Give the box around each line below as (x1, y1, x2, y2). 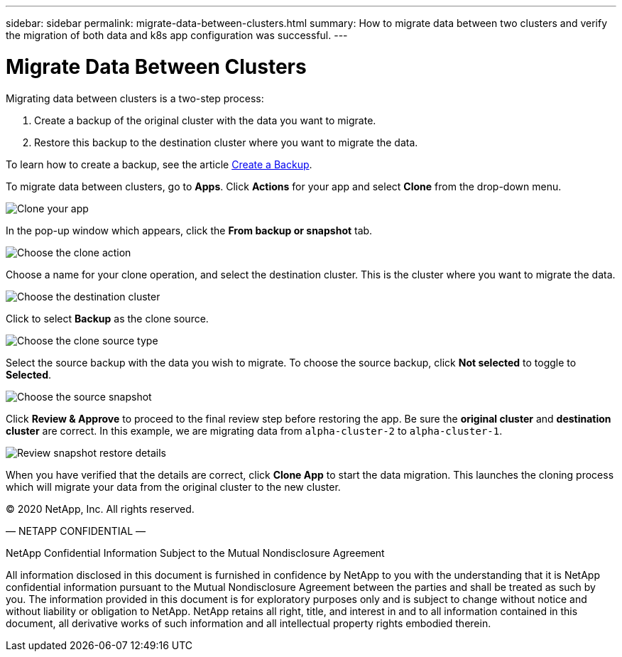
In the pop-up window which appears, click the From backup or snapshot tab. (6, 224, 373, 237)
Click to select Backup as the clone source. (6, 312, 209, 325)
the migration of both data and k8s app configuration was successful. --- (6, 29, 348, 41)
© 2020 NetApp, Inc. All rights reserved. (6, 502, 195, 515)
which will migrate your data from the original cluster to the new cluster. (6, 480, 341, 493)
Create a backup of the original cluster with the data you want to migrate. (34, 114, 376, 126)
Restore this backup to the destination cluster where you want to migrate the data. (34, 136, 418, 148)
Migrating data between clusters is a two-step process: (6, 92, 264, 104)
